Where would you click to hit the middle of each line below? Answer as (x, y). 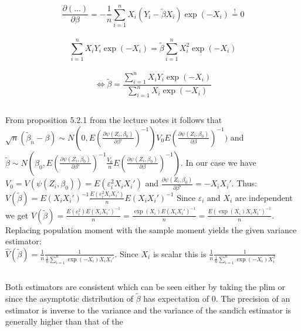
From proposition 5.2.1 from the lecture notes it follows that (114, 120)
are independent (264, 197)
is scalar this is (180, 253)
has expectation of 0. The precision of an (217, 298)
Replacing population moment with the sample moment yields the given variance (151, 229)
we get (17, 215)
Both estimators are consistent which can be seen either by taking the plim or (146, 287)
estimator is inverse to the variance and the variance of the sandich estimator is (148, 310)
